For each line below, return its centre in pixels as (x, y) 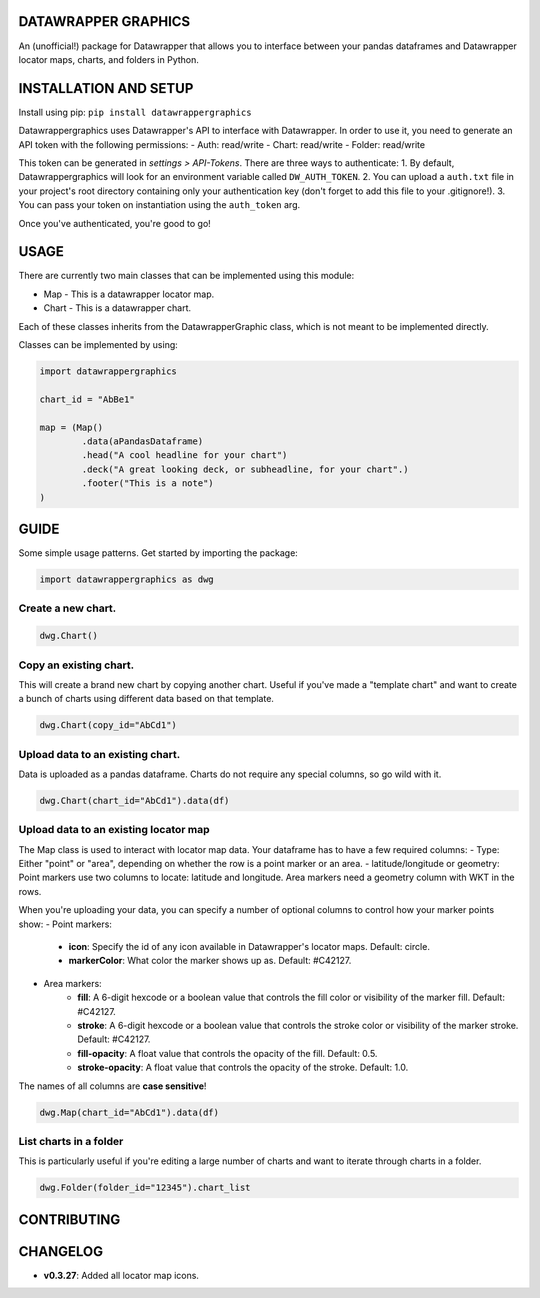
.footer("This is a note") (147, 483)
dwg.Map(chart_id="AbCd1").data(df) (129, 1112)
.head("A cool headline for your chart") (184, 455)
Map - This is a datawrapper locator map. (129, 294)
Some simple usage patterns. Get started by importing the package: (158, 553)
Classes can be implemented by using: (98, 345)
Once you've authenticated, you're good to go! (115, 223)
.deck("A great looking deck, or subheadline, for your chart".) (245, 469)
